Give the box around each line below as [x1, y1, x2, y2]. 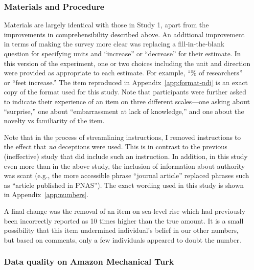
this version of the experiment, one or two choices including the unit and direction [4, 58, 251, 68]
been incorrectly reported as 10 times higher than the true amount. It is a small [4, 215, 244, 225]
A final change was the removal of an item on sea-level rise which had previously [4, 205, 246, 216]
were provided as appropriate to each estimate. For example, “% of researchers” [4, 67, 243, 78]
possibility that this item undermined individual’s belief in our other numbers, [4, 225, 239, 235]
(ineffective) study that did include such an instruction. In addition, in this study [4, 151, 248, 161]
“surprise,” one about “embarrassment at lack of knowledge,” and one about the [4, 106, 244, 116]
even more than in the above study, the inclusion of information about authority [4, 160, 245, 171]
